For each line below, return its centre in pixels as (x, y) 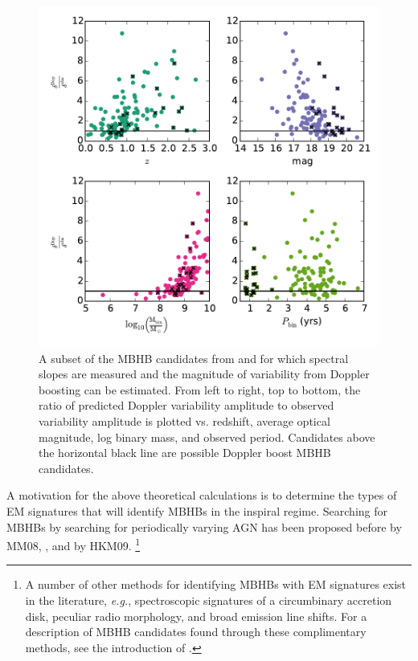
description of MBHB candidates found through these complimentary (196, 632)
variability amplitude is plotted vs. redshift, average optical (184, 420)
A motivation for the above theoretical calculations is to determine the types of (202, 495)
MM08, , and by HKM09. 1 (74, 544)
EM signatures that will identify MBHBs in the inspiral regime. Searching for (197, 510)
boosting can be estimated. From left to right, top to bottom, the (200, 389)
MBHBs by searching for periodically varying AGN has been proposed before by (204, 526)
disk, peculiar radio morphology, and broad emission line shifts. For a (196, 616)
